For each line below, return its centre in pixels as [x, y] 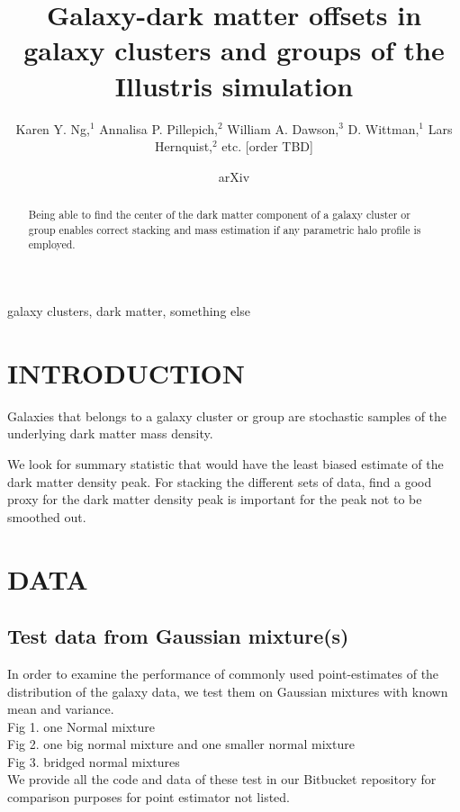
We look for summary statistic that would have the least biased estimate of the [225, 463]
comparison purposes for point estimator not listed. [149, 797]
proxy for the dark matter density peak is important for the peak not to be [215, 499]
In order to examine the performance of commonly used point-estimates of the [223, 673]
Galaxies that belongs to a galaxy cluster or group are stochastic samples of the [227, 415]
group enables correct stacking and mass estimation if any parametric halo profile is [225, 229]
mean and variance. [61, 709]
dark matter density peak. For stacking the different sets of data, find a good [220, 481]
